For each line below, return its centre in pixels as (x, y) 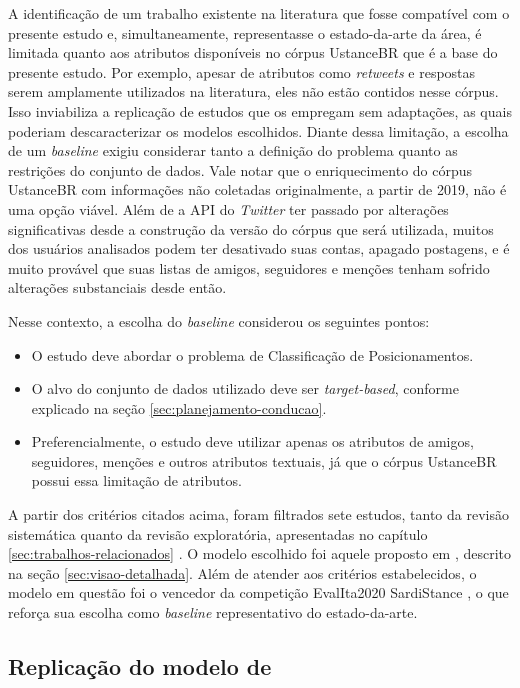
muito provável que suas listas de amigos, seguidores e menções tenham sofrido (249, 267)
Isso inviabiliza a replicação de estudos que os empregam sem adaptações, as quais (260, 110)
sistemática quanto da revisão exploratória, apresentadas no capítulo (218, 533)
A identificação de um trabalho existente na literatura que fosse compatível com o (259, 13)
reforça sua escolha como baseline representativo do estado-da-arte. (213, 612)
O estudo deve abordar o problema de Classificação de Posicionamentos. (252, 354)
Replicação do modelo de (140, 666)
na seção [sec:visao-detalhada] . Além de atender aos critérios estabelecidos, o (242, 572)
